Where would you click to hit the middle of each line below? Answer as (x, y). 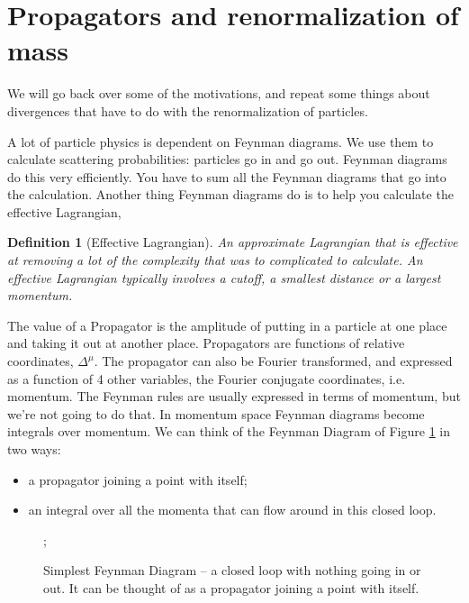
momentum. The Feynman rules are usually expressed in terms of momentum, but (234, 396)
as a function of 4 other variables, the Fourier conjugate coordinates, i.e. (207, 378)
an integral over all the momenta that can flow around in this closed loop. (232, 510)
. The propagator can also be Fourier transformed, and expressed (273, 361)
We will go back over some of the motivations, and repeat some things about (219, 93)
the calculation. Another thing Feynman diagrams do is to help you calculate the (230, 194)
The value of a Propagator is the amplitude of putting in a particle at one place (227, 325)
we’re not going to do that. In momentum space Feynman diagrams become (216, 413)
